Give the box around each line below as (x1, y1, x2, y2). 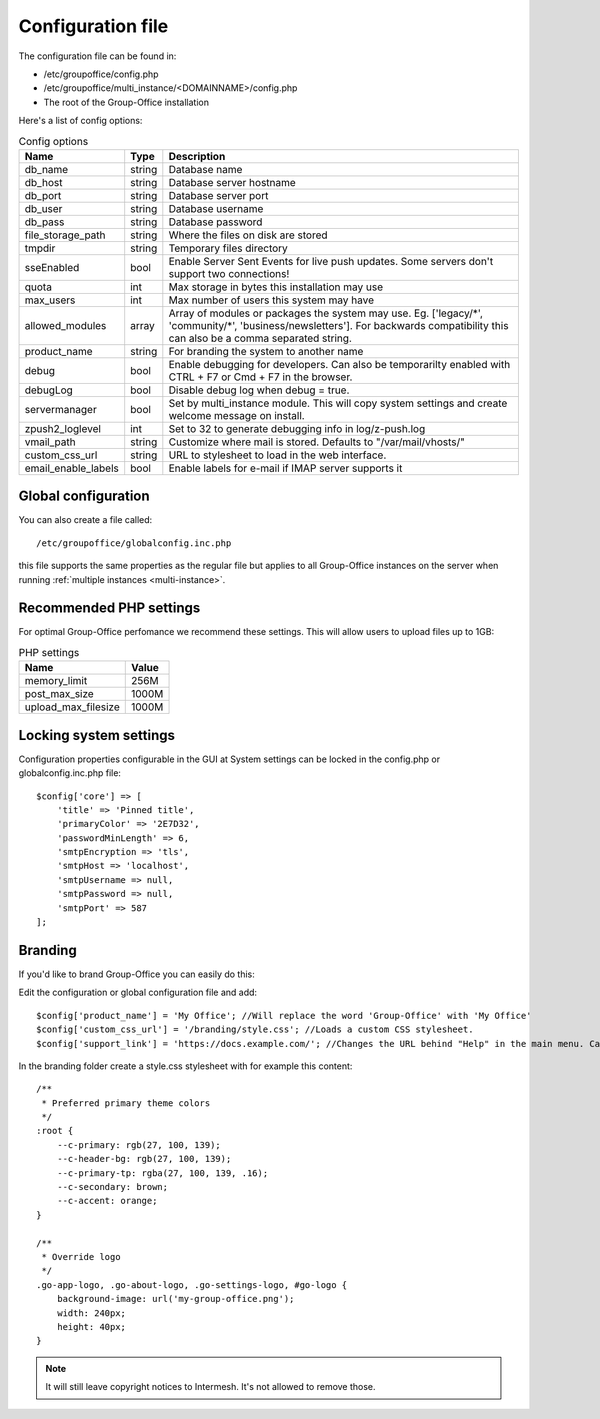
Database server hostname (168, 175, 297, 189)
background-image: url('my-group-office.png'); (56, 1293, 295, 1305)
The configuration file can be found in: (18, 50, 177, 62)
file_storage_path (24, 228, 106, 242)
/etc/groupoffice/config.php (43, 68, 159, 80)
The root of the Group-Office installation (43, 96, 210, 108)
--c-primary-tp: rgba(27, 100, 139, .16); (56, 1167, 269, 1179)
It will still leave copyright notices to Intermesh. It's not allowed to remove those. (45, 1381, 376, 1393)
